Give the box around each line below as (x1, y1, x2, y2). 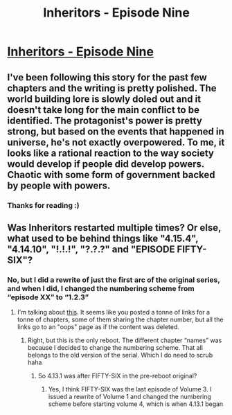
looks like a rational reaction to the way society (7, 147, 215, 159)
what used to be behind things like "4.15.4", (7, 232, 199, 244)
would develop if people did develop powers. (7, 158, 204, 170)
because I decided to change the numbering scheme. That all (27, 344, 203, 352)
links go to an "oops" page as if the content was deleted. (17, 323, 180, 331)
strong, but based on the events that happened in (7, 125, 225, 137)
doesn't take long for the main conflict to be (7, 104, 199, 116)
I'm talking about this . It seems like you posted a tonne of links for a (17, 308, 210, 317)
